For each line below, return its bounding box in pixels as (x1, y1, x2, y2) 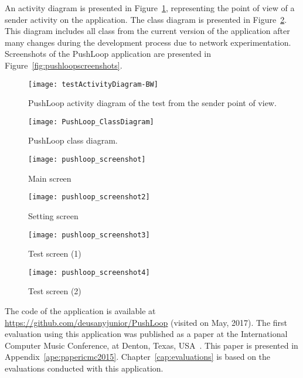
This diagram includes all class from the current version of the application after (5, 25, 290, 37)
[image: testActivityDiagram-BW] (28, 80, 158, 88)
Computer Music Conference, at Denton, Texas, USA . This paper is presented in (5, 339, 298, 351)
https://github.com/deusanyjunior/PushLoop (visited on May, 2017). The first (5, 316, 287, 328)
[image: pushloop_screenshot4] (28, 268, 150, 277)
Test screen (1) (28, 247, 81, 260)
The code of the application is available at (5, 305, 156, 317)
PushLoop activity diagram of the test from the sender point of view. (28, 97, 277, 109)
